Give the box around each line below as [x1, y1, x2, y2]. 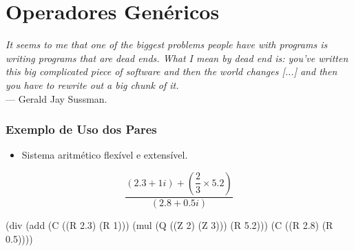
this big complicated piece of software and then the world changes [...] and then [6, 64, 337, 79]
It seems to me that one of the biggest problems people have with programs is [6, 37, 328, 52]
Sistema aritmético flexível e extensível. [21, 148, 188, 162]
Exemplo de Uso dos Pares [6, 121, 157, 138]
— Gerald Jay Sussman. [6, 91, 107, 106]
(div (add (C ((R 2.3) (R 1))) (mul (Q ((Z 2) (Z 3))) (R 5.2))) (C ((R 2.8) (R [6, 217, 333, 232]
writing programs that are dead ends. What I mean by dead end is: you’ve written [6, 50, 348, 65]
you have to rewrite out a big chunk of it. [6, 77, 179, 92]
